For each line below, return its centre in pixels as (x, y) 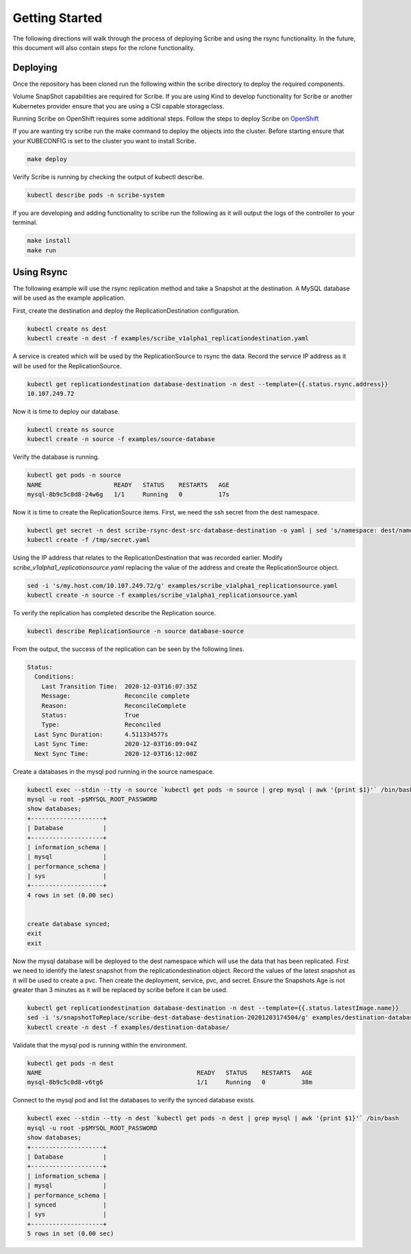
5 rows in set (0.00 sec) (71, 1234)
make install (49, 241)
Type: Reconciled (101, 725)
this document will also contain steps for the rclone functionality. (104, 47)
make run (42, 250)
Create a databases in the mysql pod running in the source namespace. (114, 771)
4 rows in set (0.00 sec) (71, 895)
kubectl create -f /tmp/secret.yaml (89, 540)
